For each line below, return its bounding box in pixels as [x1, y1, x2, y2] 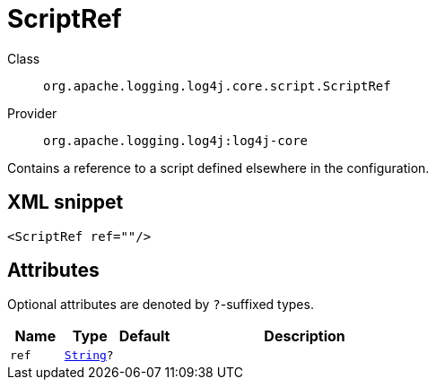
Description [264, 327, 345, 346]
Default [118, 327, 170, 346]
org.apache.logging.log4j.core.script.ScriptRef [43, 78, 391, 93]
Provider [7, 105, 57, 121]
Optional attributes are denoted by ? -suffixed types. [7, 297, 314, 313]
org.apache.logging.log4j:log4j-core [43, 133, 309, 148]
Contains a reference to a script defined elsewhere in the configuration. [7, 159, 430, 176]
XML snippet [7, 191, 124, 214]
